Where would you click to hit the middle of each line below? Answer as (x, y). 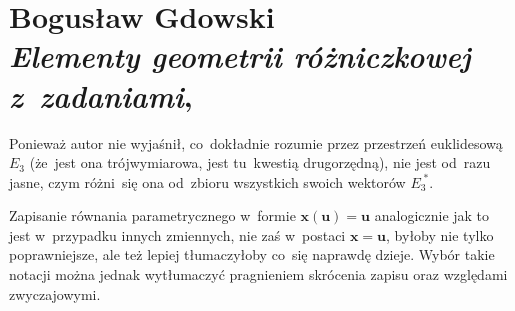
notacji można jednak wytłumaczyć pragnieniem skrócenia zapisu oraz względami (258, 274)
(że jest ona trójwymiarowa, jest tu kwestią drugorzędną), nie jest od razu (260, 162)
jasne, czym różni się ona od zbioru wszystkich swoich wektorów (207, 181)
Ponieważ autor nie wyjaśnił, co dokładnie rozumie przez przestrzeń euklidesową (256, 142)
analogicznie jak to (432, 215)
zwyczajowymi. (55, 293)
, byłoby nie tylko (440, 234)
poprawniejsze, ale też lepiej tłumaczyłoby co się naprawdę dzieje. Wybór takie (252, 254)
